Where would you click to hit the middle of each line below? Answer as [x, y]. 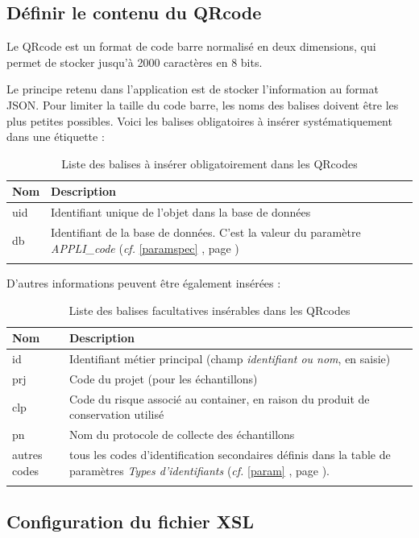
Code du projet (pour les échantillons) [163, 378]
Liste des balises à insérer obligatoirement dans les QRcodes [209, 163]
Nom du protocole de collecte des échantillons [182, 435]
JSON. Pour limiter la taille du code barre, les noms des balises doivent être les [203, 104]
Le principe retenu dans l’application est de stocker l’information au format [193, 89]
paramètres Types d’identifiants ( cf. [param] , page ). [199, 470]
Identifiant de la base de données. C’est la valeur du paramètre [206, 232]
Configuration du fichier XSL [130, 521]
